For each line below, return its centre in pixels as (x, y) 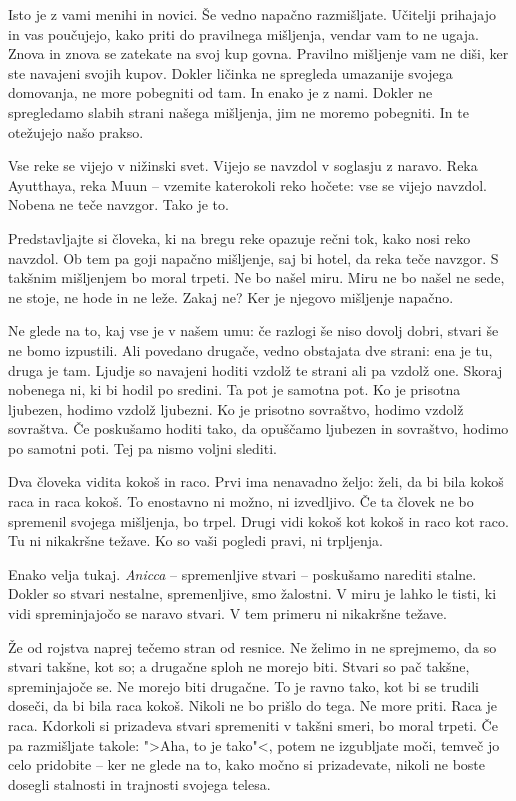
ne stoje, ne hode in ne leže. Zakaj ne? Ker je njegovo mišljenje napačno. (231, 296)
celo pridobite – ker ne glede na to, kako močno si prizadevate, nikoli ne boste (247, 764)
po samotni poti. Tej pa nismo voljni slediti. (142, 447)
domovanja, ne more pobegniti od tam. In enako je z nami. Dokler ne (220, 92)
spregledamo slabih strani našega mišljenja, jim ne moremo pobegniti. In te (238, 111)
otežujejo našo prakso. (76, 131)
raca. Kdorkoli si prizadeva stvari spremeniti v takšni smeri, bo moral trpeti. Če (253, 725)
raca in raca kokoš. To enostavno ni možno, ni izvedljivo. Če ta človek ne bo (241, 501)
